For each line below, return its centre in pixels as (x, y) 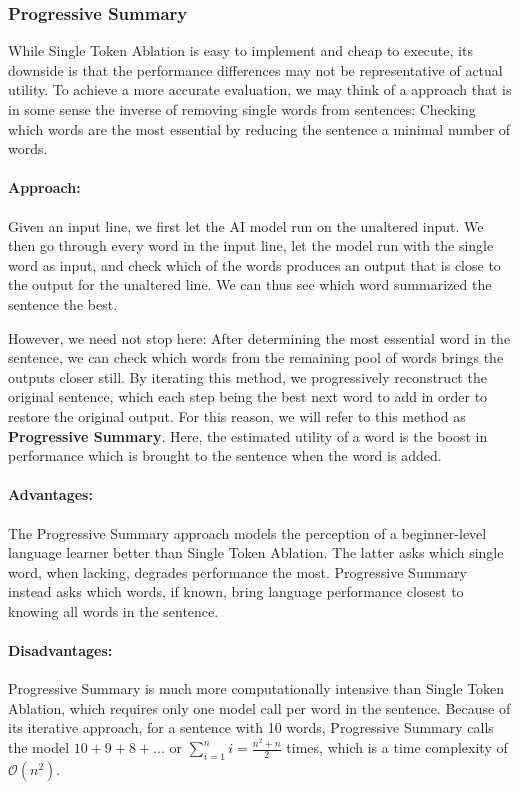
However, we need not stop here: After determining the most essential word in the (259, 337)
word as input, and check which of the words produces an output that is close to (254, 264)
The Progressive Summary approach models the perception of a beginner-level (247, 532)
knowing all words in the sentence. (113, 610)
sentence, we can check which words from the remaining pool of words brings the (256, 357)
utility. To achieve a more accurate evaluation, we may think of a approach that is (260, 89)
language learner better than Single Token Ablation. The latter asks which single (256, 552)
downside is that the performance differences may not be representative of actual (255, 69)
